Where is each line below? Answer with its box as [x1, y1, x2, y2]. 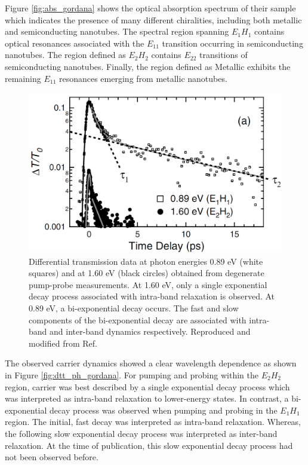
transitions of [199, 48, 248, 61]
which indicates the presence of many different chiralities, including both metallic [5, 13, 302, 26]
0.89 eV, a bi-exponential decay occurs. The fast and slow [29, 302, 239, 314]
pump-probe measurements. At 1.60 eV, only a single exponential [29, 278, 267, 290]
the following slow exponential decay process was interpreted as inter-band [5, 427, 278, 439]
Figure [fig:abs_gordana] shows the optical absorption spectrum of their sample [5, 2, 296, 14]
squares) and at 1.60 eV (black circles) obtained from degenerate [29, 267, 264, 279]
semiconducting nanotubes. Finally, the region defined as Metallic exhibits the [5, 60, 291, 72]
